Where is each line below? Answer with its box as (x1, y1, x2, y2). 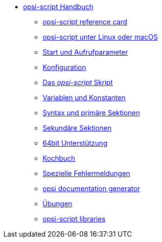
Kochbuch (43, 154, 75, 162)
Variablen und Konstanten (43, 93, 126, 102)
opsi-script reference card (43, 18, 127, 26)
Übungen (43, 199, 72, 208)
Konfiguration (43, 63, 86, 71)
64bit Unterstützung (43, 139, 108, 147)
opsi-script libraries (43, 215, 106, 223)
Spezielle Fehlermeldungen (43, 169, 130, 177)
